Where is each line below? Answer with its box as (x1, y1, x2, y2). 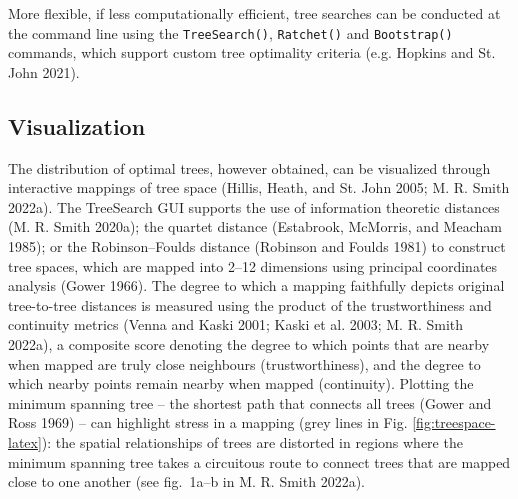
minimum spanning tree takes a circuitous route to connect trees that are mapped (8, 451, 511, 472)
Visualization (8, 110, 146, 141)
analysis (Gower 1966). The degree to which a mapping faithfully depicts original (8, 275, 505, 296)
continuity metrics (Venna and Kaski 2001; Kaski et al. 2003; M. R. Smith (8, 314, 464, 335)
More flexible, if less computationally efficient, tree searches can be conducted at (8, 3, 501, 23)
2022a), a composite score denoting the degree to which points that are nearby (8, 333, 490, 354)
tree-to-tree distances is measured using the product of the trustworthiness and (8, 294, 492, 315)
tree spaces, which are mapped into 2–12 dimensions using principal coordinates (8, 255, 498, 276)
